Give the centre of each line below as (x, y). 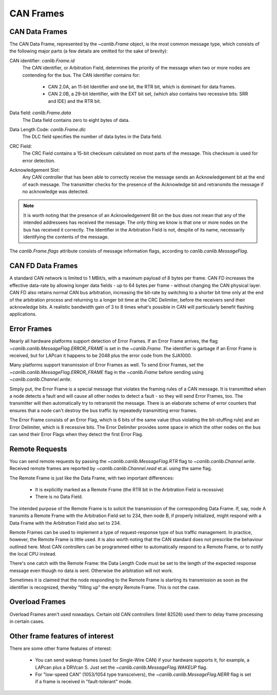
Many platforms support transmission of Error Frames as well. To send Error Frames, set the (106, 365)
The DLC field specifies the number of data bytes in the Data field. (92, 137)
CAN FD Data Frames (44, 266)
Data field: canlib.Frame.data (40, 113)
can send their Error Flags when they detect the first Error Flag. (76, 434)
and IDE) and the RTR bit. (75, 101)
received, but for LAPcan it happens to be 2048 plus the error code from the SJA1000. (101, 355)
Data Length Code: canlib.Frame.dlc (48, 129)
